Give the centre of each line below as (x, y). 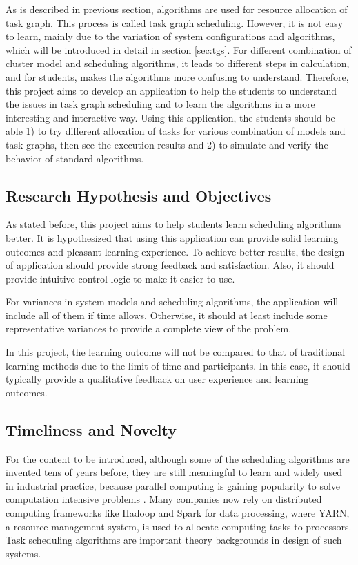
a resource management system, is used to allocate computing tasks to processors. (179, 526)
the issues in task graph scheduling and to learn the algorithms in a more (160, 104)
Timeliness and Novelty (91, 429)
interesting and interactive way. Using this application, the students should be (170, 117)
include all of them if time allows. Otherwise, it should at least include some (167, 315)
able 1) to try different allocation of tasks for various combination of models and (176, 131)
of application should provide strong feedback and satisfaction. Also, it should (170, 265)
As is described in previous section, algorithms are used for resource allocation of (177, 9)
